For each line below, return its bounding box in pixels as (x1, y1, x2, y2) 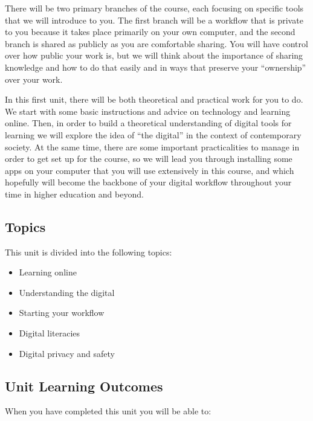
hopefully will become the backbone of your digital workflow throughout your (5, 176, 292, 188)
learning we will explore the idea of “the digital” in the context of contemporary (5, 128, 302, 141)
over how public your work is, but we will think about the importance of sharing (5, 49, 303, 62)
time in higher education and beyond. (5, 187, 144, 200)
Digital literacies (19, 327, 80, 339)
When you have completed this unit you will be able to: (5, 405, 211, 417)
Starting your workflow (19, 306, 105, 319)
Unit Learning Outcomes (5, 376, 163, 395)
